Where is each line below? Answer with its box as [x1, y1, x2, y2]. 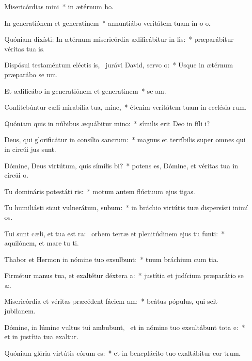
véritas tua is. [4, 43, 45, 53]
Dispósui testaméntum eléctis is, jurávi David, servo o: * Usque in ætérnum [4, 60, 233, 70]
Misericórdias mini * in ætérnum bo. [4, 1, 114, 11]
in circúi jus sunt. [4, 144, 56, 154]
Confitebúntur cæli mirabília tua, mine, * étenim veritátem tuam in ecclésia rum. [4, 102, 247, 112]
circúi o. [4, 170, 29, 180]
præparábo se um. [4, 69, 58, 79]
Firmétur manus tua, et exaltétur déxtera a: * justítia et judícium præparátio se [4, 270, 244, 280]
